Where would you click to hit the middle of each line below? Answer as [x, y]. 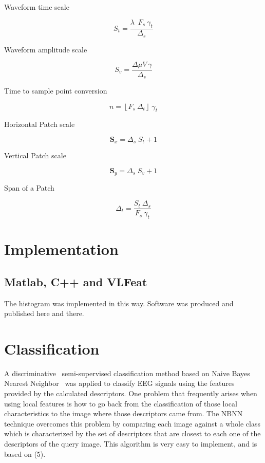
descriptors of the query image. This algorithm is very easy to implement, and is [131, 443]
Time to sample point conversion [56, 90]
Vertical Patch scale [35, 155]
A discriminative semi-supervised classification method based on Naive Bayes [127, 373]
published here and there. [44, 313]
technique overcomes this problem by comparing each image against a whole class [132, 423]
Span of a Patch [29, 188]
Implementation [61, 249]
